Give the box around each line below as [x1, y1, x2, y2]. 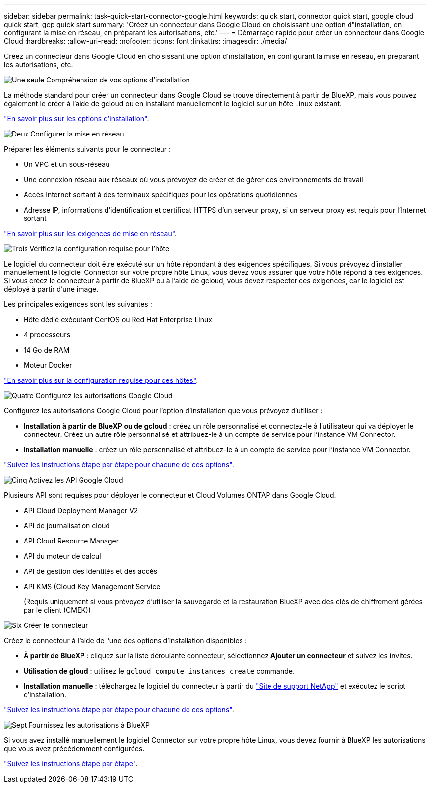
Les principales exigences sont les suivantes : [4, 300, 152, 308]
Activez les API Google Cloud [28, 476, 123, 484]
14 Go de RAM [24, 346, 70, 354]
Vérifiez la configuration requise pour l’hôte [29, 244, 170, 253]
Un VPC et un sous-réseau [24, 160, 110, 168]
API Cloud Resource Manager [24, 537, 119, 545]
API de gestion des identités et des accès [24, 567, 158, 575]
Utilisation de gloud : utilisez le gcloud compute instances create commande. [24, 667, 295, 675]
